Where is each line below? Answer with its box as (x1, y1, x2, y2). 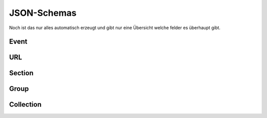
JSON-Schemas (9, 7, 77, 18)
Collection (9, 100, 42, 109)
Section (9, 69, 34, 78)
